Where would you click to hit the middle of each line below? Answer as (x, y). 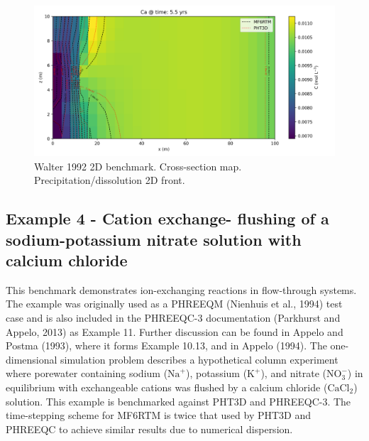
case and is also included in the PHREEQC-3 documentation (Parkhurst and (173, 317)
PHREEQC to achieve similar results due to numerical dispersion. (149, 429)
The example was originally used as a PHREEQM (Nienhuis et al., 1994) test (174, 304)
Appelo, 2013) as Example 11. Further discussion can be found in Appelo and (175, 331)
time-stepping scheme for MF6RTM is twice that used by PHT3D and (159, 415)
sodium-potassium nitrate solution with (154, 239)
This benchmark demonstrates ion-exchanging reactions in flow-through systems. (181, 289)
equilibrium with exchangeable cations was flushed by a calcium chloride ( (167, 387)
